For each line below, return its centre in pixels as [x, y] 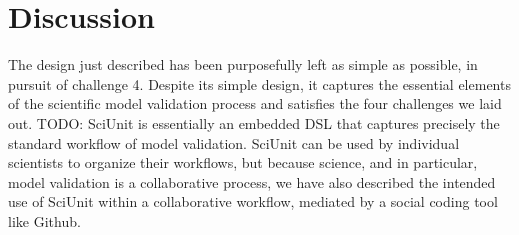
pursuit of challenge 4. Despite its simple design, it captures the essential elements [259, 83]
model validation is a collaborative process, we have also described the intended [252, 181]
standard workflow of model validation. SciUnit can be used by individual [234, 142]
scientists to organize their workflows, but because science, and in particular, [243, 162]
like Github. [44, 220]
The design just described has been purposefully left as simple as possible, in [243, 64]
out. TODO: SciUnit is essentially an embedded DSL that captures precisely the [254, 122]
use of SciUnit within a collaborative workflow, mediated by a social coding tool [253, 201]
